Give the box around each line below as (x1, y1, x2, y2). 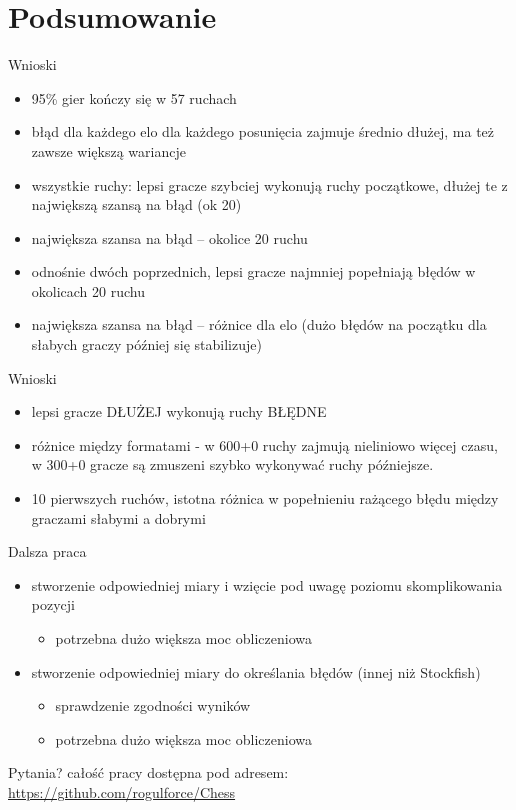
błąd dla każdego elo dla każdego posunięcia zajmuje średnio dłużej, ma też (31, 121, 495, 142)
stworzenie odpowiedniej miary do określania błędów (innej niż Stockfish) (31, 661, 481, 682)
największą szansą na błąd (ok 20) (31, 194, 242, 215)
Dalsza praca (8, 541, 87, 562)
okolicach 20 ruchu (31, 280, 146, 301)
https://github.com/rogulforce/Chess (8, 781, 236, 802)
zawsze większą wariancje (31, 140, 186, 161)
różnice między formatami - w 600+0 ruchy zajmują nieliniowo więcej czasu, (31, 434, 498, 455)
